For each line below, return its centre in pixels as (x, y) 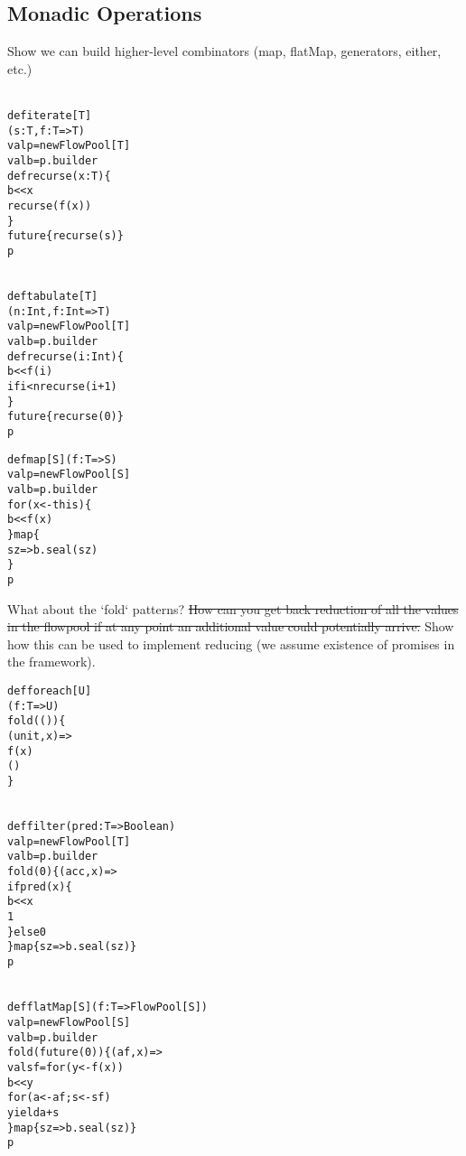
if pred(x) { (40, 886)
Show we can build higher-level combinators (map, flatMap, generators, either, (224, 51)
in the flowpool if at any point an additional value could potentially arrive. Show (231, 626)
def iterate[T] (50, 115)
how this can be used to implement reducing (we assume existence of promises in (231, 643)
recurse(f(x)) (50, 205)
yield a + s (33, 1112)
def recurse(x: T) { (59, 176)
